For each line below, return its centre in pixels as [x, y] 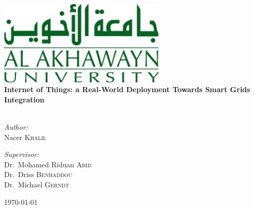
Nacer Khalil [25, 137]
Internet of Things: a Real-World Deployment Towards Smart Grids [127, 89]
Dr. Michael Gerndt [37, 185]
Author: [16, 127]
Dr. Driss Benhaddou [38, 174]
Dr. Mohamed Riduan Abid [48, 164]
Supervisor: [22, 154]
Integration [24, 99]
